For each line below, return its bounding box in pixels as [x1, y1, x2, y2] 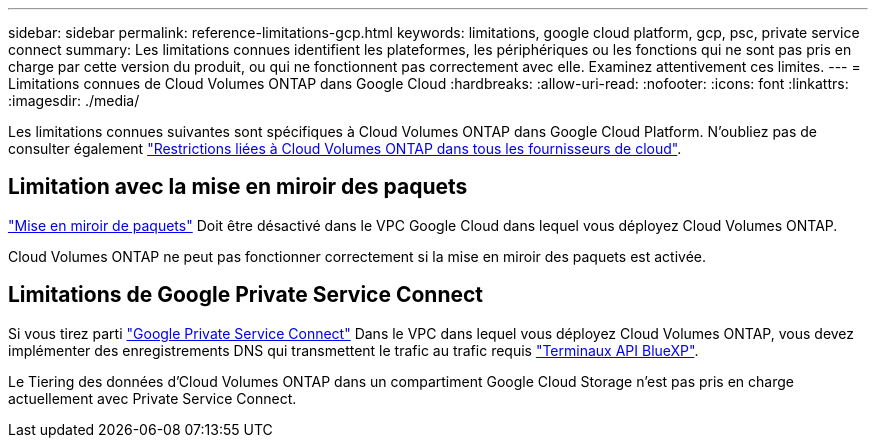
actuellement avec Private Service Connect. [8, 389, 297, 407]
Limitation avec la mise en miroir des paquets [8, 174, 468, 200]
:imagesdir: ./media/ [8, 92, 140, 109]
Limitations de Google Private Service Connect [8, 282, 484, 308]
